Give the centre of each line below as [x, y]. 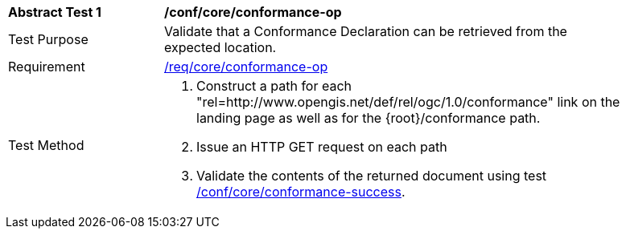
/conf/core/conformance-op [253, 12]
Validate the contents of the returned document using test [372, 176]
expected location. [220, 47]
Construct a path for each [274, 86]
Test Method [46, 145]
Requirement [47, 67]
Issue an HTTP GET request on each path [322, 147]
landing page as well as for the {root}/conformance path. [369, 118]
